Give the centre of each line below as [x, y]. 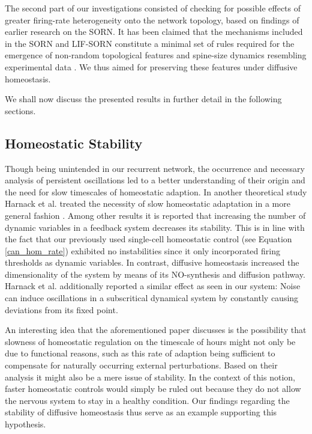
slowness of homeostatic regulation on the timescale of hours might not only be [150, 341]
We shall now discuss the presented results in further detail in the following [143, 99]
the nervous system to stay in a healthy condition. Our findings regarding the [147, 400]
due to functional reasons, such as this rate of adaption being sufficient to [140, 353]
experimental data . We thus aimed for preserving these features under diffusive [151, 66]
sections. [20, 110]
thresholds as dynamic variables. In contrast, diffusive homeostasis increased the [152, 262]
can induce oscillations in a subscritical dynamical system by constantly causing [152, 298]
